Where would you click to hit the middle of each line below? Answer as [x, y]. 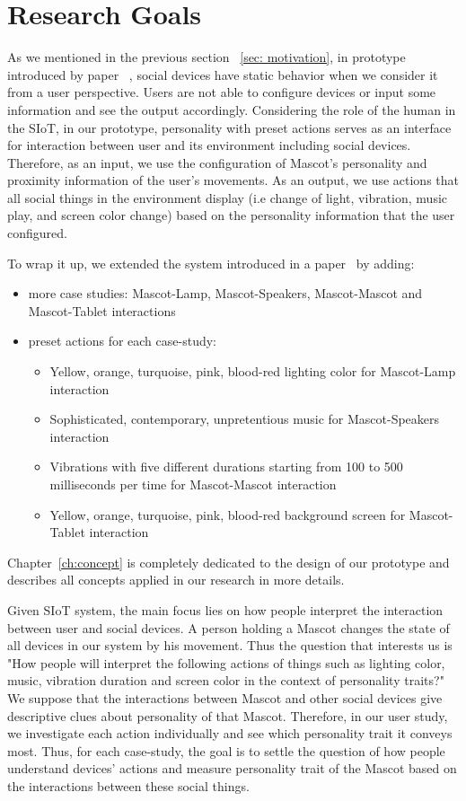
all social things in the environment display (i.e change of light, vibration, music [228, 197]
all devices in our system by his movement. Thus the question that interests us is [230, 645]
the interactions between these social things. [128, 785]
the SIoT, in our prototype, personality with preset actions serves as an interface [229, 127]
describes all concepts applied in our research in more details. [176, 580]
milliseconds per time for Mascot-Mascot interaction [193, 484]
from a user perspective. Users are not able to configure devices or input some [222, 92]
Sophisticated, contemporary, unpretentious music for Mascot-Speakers [245, 419]
